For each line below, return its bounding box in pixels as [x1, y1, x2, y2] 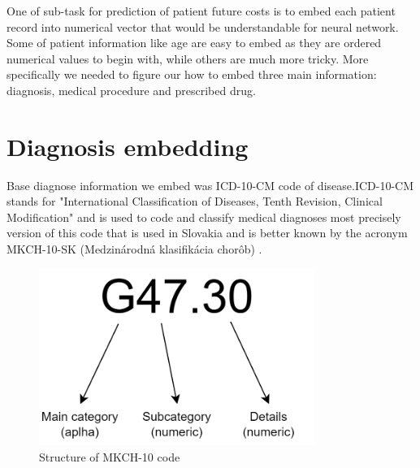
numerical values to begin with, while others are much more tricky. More [6, 50, 369, 67]
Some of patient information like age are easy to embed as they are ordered [6, 34, 382, 51]
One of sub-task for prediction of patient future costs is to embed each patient [6, 2, 396, 19]
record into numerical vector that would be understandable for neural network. [6, 18, 399, 35]
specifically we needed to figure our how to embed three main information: [6, 66, 377, 83]
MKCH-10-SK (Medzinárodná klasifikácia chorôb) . [6, 240, 262, 258]
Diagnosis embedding [6, 129, 249, 162]
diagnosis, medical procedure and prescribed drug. [6, 81, 256, 98]
